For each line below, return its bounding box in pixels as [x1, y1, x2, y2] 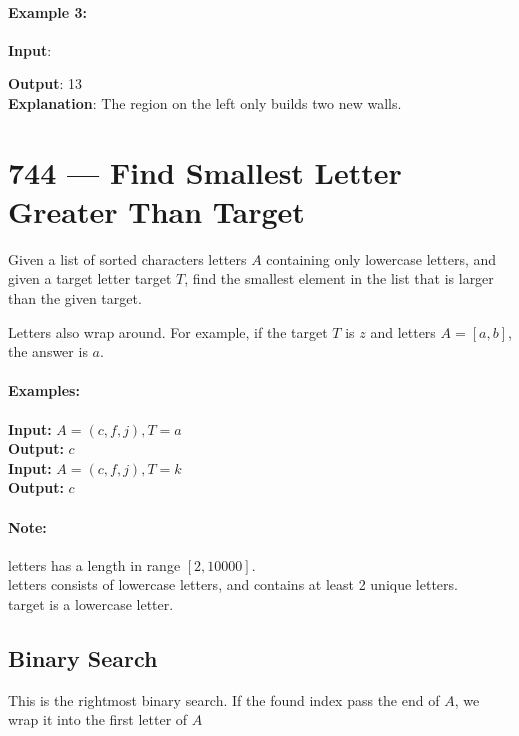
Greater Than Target [8, 190, 305, 231]
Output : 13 [8, 73, 83, 94]
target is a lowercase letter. [8, 594, 174, 615]
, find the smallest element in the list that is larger [184, 268, 494, 289]
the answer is [8, 341, 88, 362]
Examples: [8, 380, 80, 401]
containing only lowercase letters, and [266, 248, 497, 269]
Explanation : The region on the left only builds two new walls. [8, 92, 402, 113]
